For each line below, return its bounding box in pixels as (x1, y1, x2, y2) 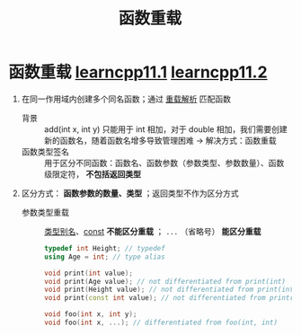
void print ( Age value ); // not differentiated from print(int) (43, 277, 287, 286)
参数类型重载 (21, 207, 69, 217)
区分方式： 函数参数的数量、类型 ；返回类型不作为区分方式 (21, 188, 239, 198)
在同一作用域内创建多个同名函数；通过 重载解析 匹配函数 (21, 93, 231, 104)
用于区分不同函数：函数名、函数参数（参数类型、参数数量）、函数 (43, 157, 285, 168)
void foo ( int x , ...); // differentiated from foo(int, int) (43, 318, 279, 328)
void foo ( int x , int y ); (43, 310, 137, 319)
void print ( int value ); (43, 269, 134, 278)
